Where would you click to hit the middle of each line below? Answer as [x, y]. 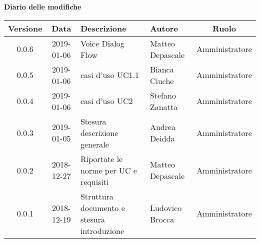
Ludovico [166, 207]
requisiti [94, 181]
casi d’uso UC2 [106, 101]
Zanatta [164, 106]
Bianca [162, 69]
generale [94, 144]
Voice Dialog [102, 43]
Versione [25, 28]
